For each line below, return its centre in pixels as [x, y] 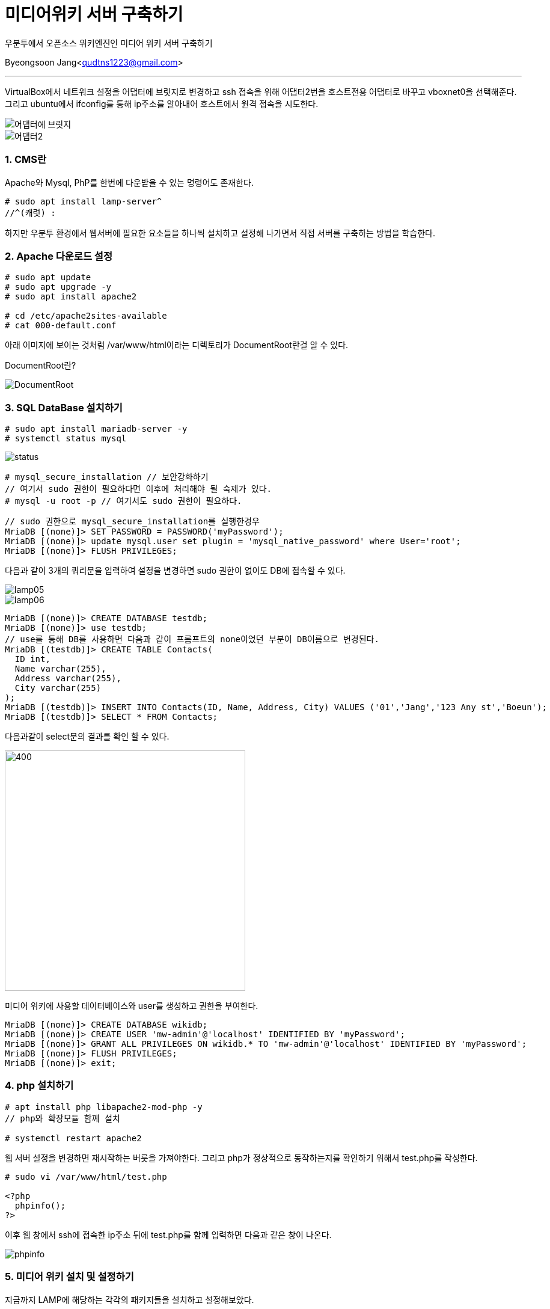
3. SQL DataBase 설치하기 [64, 407]
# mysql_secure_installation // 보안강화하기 [107, 477]
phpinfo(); [40, 1205]
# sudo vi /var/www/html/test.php [86, 1176]
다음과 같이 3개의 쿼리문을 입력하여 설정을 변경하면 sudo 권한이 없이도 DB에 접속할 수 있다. [175, 570]
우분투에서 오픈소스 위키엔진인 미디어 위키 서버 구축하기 [109, 43]
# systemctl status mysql [66, 438]
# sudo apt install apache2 [71, 297]
